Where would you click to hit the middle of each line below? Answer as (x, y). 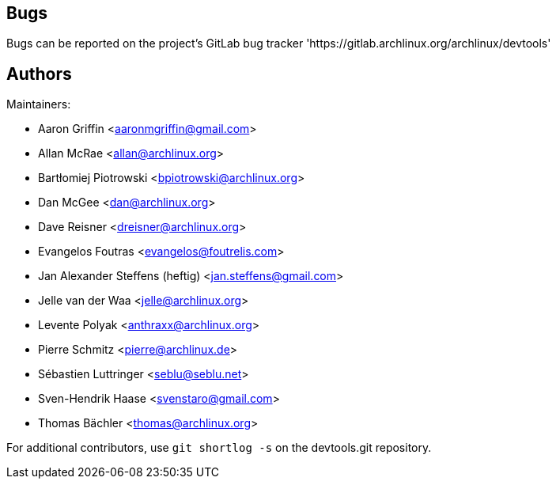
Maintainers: (39, 104)
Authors (39, 74)
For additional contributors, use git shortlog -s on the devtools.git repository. (219, 448)
